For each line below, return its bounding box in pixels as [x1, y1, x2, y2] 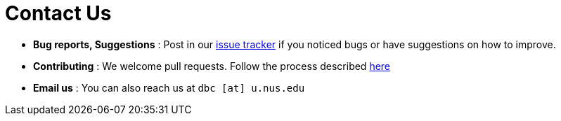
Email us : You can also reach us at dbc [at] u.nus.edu [33, 81, 305, 94]
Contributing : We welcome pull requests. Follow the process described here [33, 59, 391, 72]
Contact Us [5, 1, 112, 25]
